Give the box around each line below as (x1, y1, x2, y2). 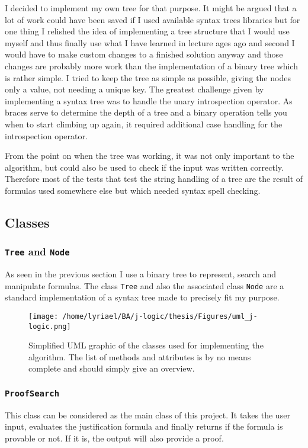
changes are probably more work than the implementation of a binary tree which (5, 59, 298, 72)
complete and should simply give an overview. (28, 362, 195, 375)
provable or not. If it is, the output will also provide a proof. (5, 431, 224, 444)
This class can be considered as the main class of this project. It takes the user (5, 408, 290, 421)
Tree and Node (5, 244, 70, 259)
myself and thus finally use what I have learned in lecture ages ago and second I (5, 36, 295, 49)
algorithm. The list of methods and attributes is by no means (28, 350, 251, 363)
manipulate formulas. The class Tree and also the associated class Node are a (5, 279, 284, 292)
